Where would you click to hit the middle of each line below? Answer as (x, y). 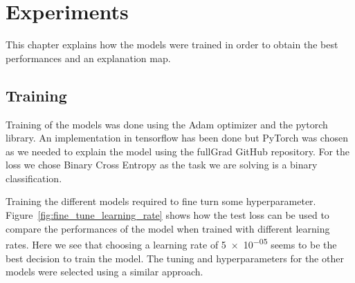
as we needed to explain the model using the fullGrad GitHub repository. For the (178, 151)
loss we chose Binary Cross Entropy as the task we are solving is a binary (162, 165)
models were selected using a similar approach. (104, 272)
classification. (34, 178)
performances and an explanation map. (88, 58)
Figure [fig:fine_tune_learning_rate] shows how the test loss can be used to (167, 215)
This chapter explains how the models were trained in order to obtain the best (172, 45)
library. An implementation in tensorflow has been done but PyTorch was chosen (177, 138)
